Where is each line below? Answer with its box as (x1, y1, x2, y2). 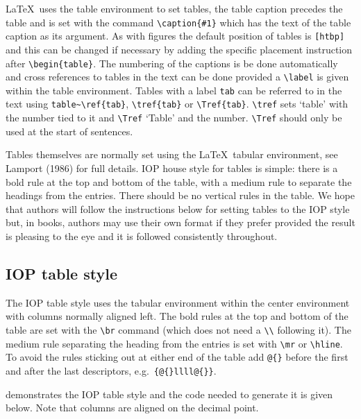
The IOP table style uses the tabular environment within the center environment (6, 295, 350, 309)
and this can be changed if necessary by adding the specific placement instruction (6, 42, 353, 56)
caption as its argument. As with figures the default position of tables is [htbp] (6, 28, 345, 43)
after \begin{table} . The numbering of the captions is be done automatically (6, 55, 338, 70)
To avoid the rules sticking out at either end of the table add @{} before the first (6, 350, 349, 364)
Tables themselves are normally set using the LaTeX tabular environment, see (6, 147, 338, 162)
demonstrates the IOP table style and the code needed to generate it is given (6, 386, 333, 401)
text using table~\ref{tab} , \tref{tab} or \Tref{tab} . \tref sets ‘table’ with (6, 96, 349, 111)
